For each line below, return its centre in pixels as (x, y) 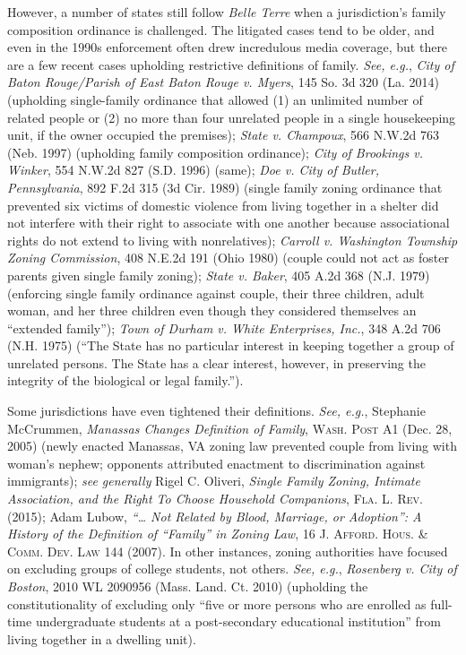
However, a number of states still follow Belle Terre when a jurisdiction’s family (227, 12)
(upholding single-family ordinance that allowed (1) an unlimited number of (215, 99)
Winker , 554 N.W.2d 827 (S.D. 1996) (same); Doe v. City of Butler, (193, 170)
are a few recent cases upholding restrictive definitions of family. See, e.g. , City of (231, 64)
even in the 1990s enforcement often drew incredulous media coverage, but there (228, 47)
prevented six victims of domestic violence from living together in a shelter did (223, 205)
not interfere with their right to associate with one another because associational (229, 223)
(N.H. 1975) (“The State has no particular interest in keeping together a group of (231, 345)
